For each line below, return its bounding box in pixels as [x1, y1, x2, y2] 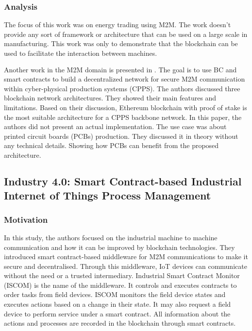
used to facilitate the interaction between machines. [4, 48, 157, 58]
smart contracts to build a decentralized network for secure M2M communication [4, 74, 245, 84]
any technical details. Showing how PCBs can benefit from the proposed [4, 140, 219, 150]
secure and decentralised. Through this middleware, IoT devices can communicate [4, 261, 247, 271]
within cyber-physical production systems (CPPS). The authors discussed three [4, 83, 240, 93]
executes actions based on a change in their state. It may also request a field [4, 299, 231, 309]
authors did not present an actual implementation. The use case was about [4, 121, 227, 132]
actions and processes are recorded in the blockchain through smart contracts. [4, 318, 236, 328]
